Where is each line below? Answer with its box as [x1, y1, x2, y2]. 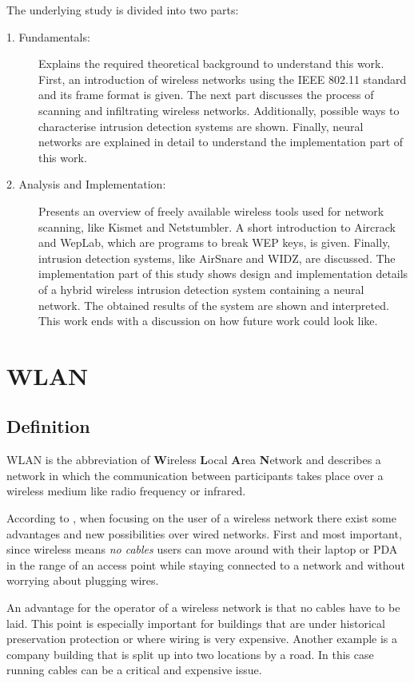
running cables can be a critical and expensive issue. [6, 661, 262, 678]
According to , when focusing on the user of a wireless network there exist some [6, 510, 396, 526]
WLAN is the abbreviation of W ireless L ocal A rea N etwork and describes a [6, 451, 381, 468]
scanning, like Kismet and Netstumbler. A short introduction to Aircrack [38, 218, 396, 235]
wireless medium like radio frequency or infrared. [6, 482, 246, 499]
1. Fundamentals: [6, 28, 90, 45]
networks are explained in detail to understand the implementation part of [38, 133, 404, 150]
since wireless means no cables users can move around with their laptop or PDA [6, 541, 398, 558]
